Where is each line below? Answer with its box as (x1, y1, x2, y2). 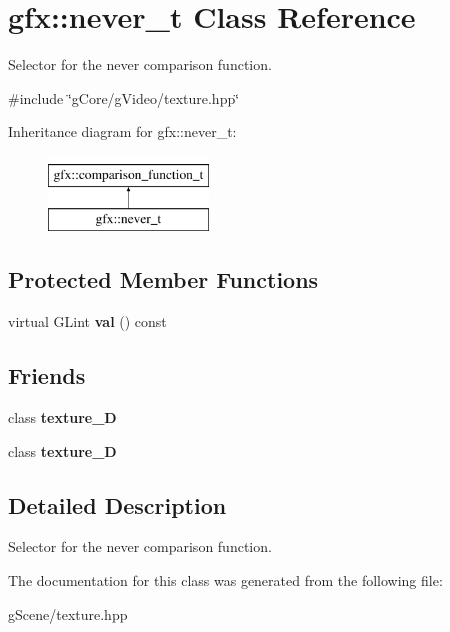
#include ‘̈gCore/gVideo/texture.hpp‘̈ (8, 87, 240, 108)
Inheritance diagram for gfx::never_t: (8, 121, 237, 142)
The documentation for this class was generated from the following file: (8, 570, 443, 591)
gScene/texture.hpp (8, 603, 128, 624)
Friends (8, 360, 86, 391)
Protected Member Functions (8, 264, 319, 295)
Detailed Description (8, 489, 227, 520)
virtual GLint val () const (8, 311, 167, 332)
